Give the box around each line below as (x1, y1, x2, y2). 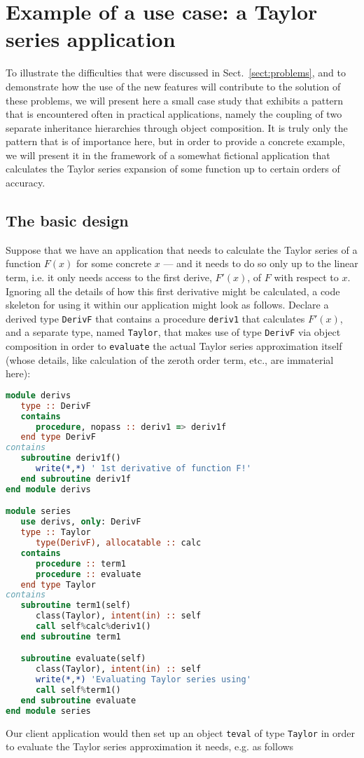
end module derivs (6, 484, 91, 494)
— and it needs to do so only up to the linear (163, 256, 358, 271)
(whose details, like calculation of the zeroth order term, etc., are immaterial (6, 352, 334, 367)
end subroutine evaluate (20, 695, 136, 705)
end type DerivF (20, 432, 96, 442)
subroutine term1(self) (20, 600, 131, 611)
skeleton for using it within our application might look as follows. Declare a (6, 297, 329, 312)
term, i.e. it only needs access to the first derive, (6, 270, 212, 285)
